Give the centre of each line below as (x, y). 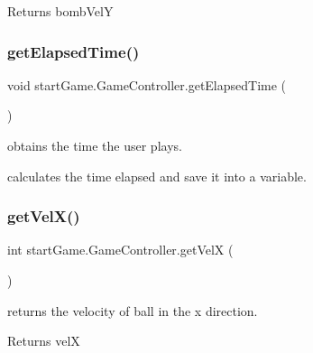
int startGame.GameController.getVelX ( (120, 250)
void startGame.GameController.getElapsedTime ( (147, 84)
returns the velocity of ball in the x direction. (133, 310)
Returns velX (44, 341)
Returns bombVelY (60, 11)
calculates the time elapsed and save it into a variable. (157, 176)
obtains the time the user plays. (95, 145)
